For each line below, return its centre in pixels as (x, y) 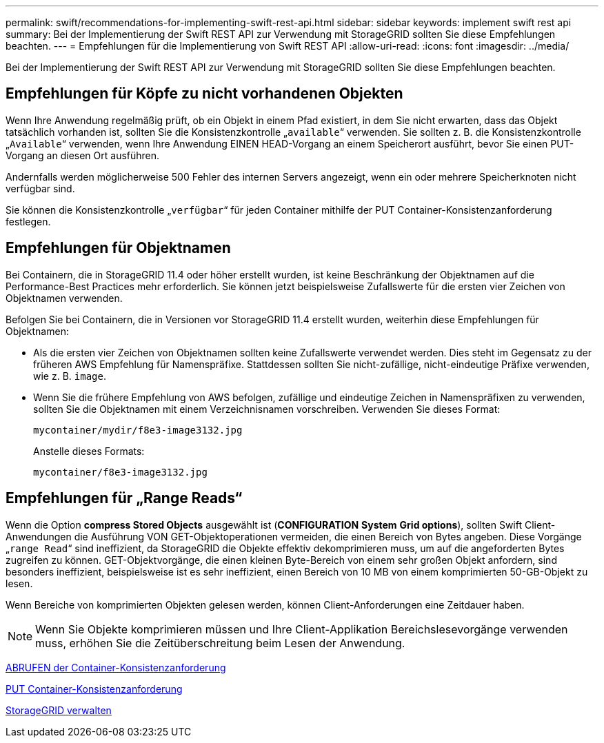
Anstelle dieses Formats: (89, 451)
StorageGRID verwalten (59, 710)
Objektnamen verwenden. (64, 298)
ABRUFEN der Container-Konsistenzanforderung (116, 667)
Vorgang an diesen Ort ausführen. (83, 155)
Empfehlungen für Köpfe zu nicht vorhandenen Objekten (204, 94)
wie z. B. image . (70, 376)
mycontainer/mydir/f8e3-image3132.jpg (138, 430)
